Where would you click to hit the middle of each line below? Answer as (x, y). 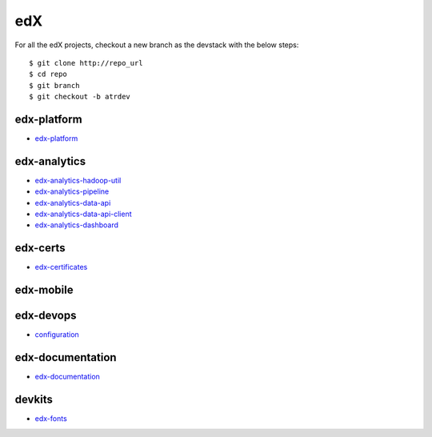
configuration (57, 335)
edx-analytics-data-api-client (83, 214)
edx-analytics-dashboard (77, 225)
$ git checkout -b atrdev (80, 97)
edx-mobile (44, 290)
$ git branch (54, 85)
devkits (34, 400)
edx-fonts (51, 419)
